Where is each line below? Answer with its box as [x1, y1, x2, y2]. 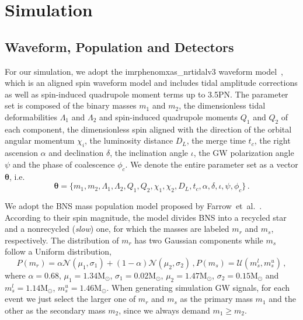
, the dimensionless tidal [179, 99, 266, 112]
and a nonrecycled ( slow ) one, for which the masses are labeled [5, 222, 229, 235]
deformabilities [5, 110, 57, 123]
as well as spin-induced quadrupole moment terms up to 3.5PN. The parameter [5, 88, 288, 100]
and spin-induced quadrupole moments [99, 110, 238, 123]
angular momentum [5, 134, 75, 147]
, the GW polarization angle [193, 147, 294, 159]
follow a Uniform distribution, [5, 245, 112, 258]
